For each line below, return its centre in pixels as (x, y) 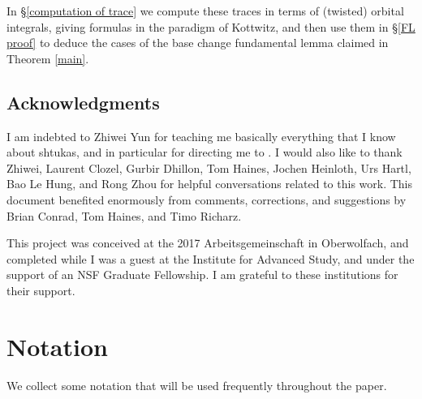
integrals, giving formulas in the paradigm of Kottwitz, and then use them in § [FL (211, 26)
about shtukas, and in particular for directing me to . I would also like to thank (205, 152)
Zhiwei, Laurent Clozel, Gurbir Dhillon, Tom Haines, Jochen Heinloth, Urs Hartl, (209, 167)
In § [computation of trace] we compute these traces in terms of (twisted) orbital (205, 11)
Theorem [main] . (48, 58)
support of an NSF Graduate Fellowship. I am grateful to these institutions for (202, 275)
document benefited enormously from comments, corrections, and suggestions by (207, 199)
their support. (41, 290)
